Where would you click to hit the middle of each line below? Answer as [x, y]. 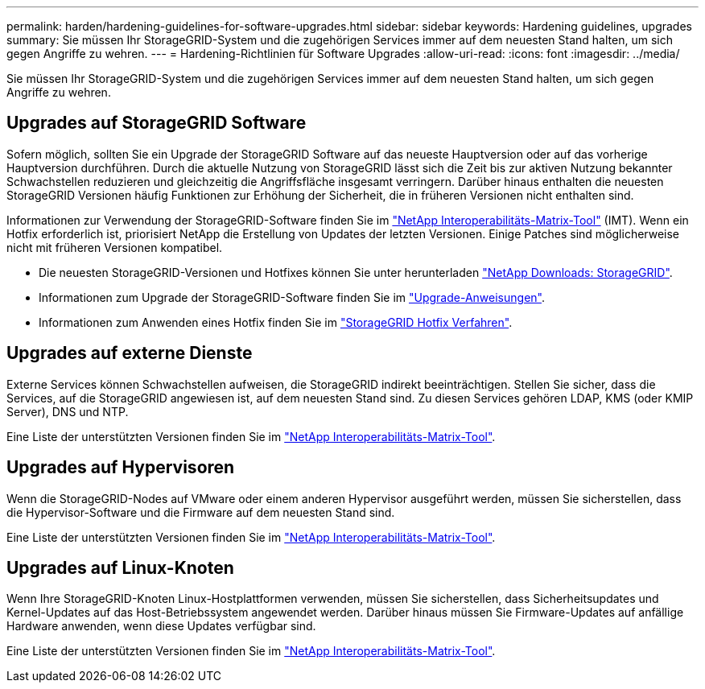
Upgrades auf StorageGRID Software [157, 123]
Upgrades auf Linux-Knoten [120, 567]
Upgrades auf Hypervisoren [121, 468]
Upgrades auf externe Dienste [130, 353]
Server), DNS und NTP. [68, 411]
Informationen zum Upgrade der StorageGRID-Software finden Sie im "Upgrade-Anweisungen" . [292, 297]
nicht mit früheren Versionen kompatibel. [115, 247]
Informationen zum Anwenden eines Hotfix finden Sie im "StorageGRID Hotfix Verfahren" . [276, 322]
